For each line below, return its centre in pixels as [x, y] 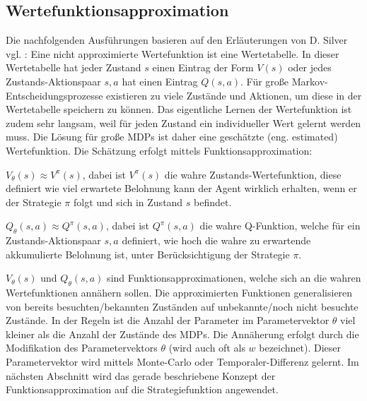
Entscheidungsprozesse [54, 95]
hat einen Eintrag [160, 81]
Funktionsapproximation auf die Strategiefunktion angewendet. [142, 389]
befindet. [213, 202]
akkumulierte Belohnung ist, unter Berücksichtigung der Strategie [148, 254]
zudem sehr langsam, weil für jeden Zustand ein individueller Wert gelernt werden [183, 122]
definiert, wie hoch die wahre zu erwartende [216, 240]
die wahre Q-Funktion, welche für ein [280, 226]
